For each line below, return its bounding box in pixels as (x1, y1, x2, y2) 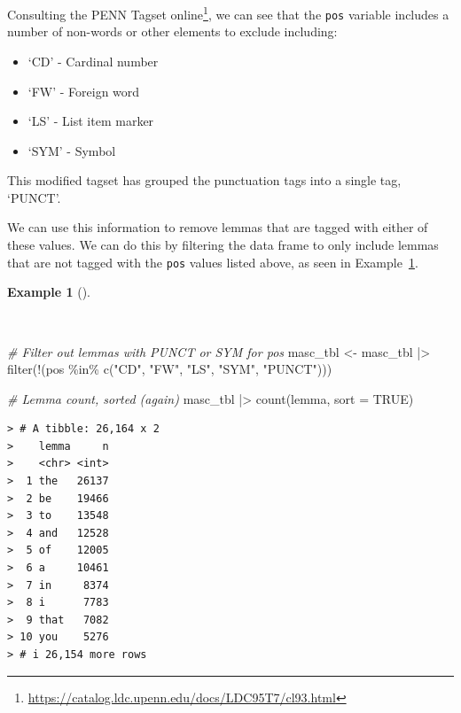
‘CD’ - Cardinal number (27, 51, 159, 70)
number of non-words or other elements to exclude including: (7, 22, 338, 41)
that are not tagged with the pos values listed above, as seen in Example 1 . (7, 252, 418, 271)
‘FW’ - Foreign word (27, 81, 140, 100)
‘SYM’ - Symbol (27, 141, 116, 159)
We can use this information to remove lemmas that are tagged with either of (7, 218, 428, 236)
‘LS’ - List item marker (27, 112, 154, 130)
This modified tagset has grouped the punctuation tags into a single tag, (7, 171, 402, 190)
